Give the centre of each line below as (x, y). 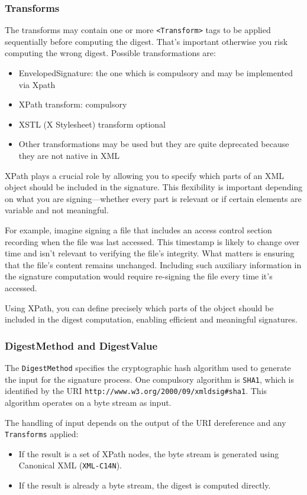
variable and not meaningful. (57, 210)
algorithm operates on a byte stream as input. (88, 402)
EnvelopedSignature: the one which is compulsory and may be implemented (156, 73)
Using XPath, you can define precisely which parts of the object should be (139, 307)
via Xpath (37, 84)
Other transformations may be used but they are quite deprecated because (154, 144)
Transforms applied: (42, 434)
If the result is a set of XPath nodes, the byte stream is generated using (149, 453)
